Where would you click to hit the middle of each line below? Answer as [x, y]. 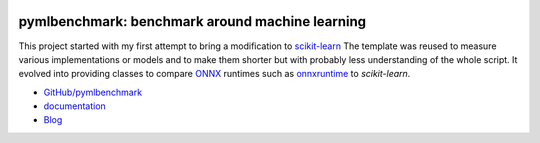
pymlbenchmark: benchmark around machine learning [192, 21]
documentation [75, 106]
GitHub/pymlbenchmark [93, 92]
